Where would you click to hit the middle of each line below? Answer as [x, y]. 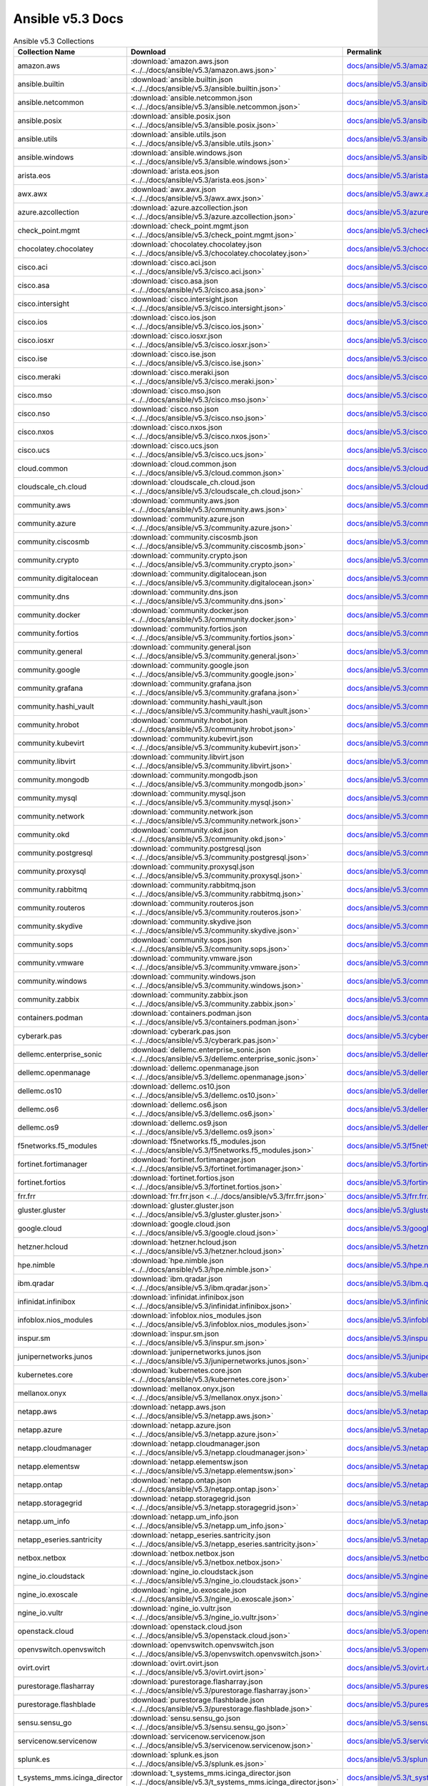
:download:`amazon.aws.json [180, 61]
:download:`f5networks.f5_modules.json [198, 1141]
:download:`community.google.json [190, 665]
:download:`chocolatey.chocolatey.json [196, 244]
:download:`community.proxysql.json [193, 867]
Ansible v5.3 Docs [68, 19]
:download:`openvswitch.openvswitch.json [203, 1645]
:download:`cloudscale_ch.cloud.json [193, 482]
